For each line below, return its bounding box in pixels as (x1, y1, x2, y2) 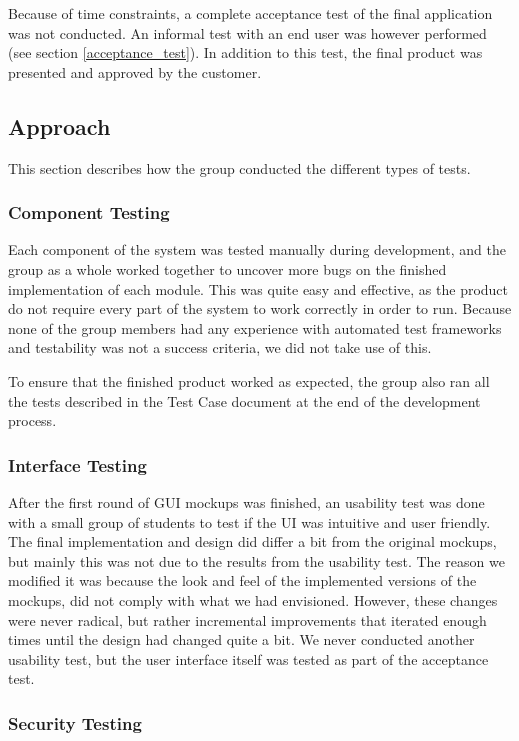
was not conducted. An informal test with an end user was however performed (8, 22, 487, 43)
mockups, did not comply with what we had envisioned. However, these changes (8, 589, 498, 610)
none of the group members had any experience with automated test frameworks (8, 317, 502, 338)
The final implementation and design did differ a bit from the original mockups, (8, 531, 497, 552)
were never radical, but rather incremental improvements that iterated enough (8, 609, 487, 630)
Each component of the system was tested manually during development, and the (8, 239, 506, 260)
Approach (8, 110, 111, 141)
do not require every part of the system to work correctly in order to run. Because (8, 298, 512, 319)
